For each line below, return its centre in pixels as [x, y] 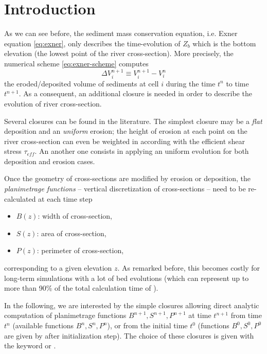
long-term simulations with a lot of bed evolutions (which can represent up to [127, 278]
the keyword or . [30, 346]
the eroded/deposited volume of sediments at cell [82, 83]
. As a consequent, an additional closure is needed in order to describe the [135, 93]
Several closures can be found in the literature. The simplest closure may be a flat [133, 121]
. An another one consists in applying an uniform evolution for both [142, 151]
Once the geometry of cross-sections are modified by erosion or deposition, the [127, 178]
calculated [20, 198]
